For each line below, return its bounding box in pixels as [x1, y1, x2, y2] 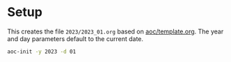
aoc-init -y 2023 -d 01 [7, 48, 77, 55]
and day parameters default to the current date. [7, 34, 144, 42]
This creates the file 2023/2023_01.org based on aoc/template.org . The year [7, 27, 224, 36]
